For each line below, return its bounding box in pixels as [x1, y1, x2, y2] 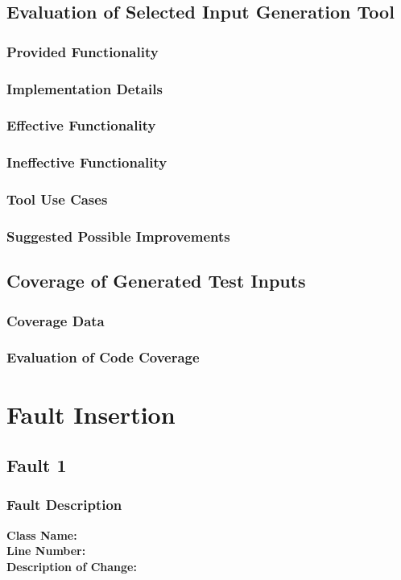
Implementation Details [6, 78, 163, 98]
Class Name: [6, 526, 77, 543]
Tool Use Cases [6, 189, 108, 209]
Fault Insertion [6, 397, 176, 430]
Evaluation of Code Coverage [6, 347, 200, 367]
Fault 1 [6, 453, 67, 478]
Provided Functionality [6, 41, 159, 61]
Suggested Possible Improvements [6, 226, 230, 246]
